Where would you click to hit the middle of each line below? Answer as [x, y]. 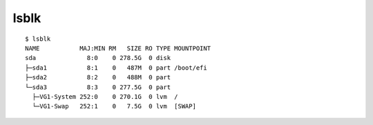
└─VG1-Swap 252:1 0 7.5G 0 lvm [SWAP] [114, 106]
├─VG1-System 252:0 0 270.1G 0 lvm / [105, 96]
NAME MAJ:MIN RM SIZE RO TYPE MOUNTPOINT [118, 48]
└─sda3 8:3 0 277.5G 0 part [98, 87]
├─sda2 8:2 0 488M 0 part [98, 77]
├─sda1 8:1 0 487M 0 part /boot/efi [116, 68]
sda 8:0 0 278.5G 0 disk [98, 58]
